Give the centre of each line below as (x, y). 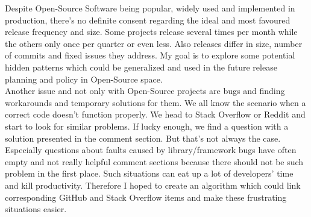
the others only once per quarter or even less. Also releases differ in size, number (154, 43)
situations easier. (36, 209)
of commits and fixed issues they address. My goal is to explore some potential (150, 55)
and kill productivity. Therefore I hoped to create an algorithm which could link (153, 185)
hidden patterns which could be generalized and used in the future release (141, 67)
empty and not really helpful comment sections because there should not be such (154, 161)
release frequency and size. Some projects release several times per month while (151, 32)
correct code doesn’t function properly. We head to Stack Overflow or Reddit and (155, 114)
